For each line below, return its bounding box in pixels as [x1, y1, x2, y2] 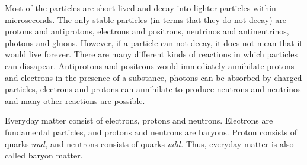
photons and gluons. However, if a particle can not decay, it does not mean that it [5, 36, 303, 48]
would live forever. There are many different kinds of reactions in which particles [5, 48, 298, 60]
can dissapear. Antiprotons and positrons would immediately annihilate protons [5, 59, 295, 72]
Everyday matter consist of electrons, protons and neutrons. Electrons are [5, 114, 273, 127]
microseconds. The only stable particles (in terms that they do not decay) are [5, 13, 286, 25]
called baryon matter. [5, 149, 83, 161]
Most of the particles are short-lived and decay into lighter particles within [5, 2, 276, 14]
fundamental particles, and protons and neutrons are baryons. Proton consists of [5, 125, 297, 138]
